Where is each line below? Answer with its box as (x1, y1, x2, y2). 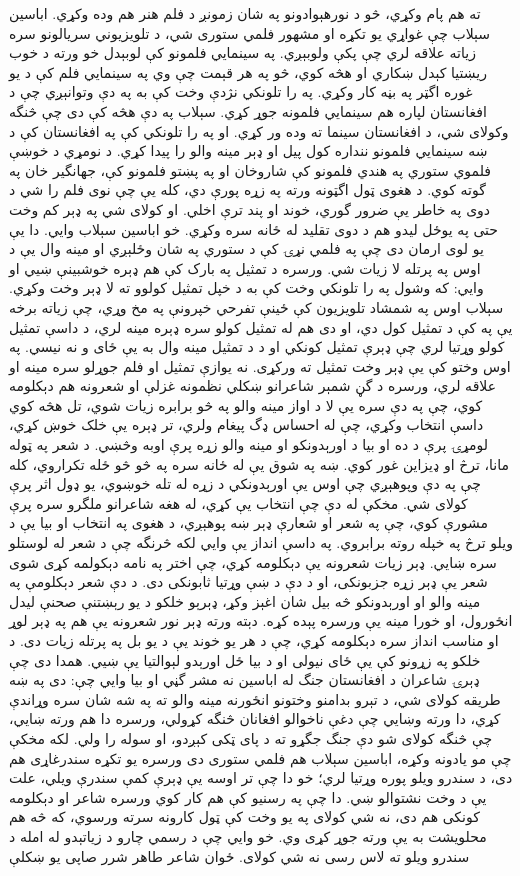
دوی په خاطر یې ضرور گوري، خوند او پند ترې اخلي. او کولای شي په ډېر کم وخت (9, 198, 491, 219)
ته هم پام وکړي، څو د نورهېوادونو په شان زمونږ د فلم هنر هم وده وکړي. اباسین (9, 3, 481, 23)
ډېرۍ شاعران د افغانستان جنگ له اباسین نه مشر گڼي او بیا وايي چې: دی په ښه (9, 669, 480, 690)
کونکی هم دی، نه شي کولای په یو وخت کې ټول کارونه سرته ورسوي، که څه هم (9, 806, 480, 827)
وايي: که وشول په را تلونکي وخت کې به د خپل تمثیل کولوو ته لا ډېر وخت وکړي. (9, 277, 484, 298)
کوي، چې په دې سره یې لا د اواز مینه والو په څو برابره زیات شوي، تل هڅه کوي (9, 394, 483, 415)
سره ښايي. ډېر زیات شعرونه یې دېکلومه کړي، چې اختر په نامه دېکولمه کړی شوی (9, 551, 497, 572)
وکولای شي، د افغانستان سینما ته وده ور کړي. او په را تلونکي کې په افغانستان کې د (9, 120, 509, 141)
